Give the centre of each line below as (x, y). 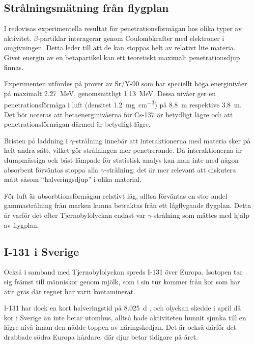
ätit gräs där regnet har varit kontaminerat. (70, 291)
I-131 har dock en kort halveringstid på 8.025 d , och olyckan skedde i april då (123, 308)
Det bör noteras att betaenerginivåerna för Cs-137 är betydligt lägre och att (118, 114)
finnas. (14, 67)
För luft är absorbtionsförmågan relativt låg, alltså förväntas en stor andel (116, 195)
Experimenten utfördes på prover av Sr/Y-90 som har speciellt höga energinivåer (126, 84)
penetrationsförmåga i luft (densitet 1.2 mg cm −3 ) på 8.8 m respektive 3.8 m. (123, 104)
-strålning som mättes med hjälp (200, 215)
